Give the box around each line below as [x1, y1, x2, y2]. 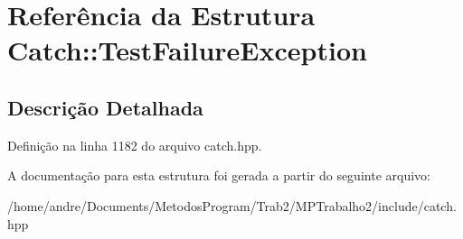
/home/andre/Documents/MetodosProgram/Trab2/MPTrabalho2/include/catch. [7, 196, 457, 215]
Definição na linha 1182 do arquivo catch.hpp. [7, 135, 262, 154]
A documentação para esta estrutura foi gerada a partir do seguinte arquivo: [7, 166, 430, 185]
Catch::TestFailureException [7, 32, 367, 69]
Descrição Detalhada [7, 93, 203, 121]
